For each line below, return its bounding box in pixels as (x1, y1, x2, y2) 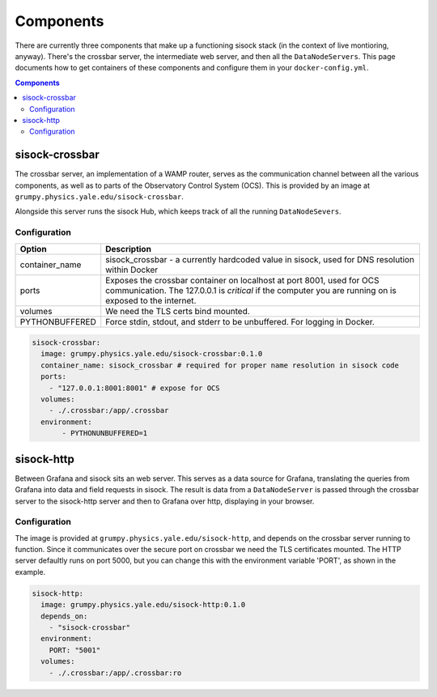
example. (15, 567, 46, 576)
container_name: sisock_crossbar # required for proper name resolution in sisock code (40, 360, 400, 370)
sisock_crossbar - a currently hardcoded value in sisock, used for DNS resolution (105, 253, 414, 265)
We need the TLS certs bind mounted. (105, 305, 250, 317)
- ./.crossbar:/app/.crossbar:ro (49, 668, 182, 678)
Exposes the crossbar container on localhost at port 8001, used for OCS (105, 274, 380, 286)
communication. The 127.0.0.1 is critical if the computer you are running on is (105, 284, 397, 295)
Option (19, 243, 48, 254)
